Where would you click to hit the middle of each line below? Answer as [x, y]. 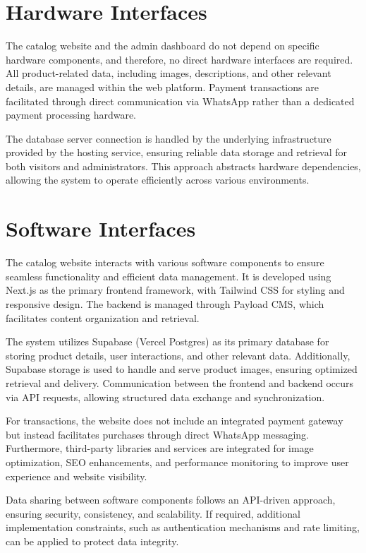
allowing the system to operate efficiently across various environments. [158, 180]
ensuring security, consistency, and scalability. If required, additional [153, 513]
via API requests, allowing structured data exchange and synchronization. [165, 397]
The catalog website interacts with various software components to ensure [165, 262]
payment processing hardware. [71, 115]
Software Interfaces [101, 228]
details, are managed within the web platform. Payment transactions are [162, 87]
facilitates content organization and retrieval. [103, 317]
